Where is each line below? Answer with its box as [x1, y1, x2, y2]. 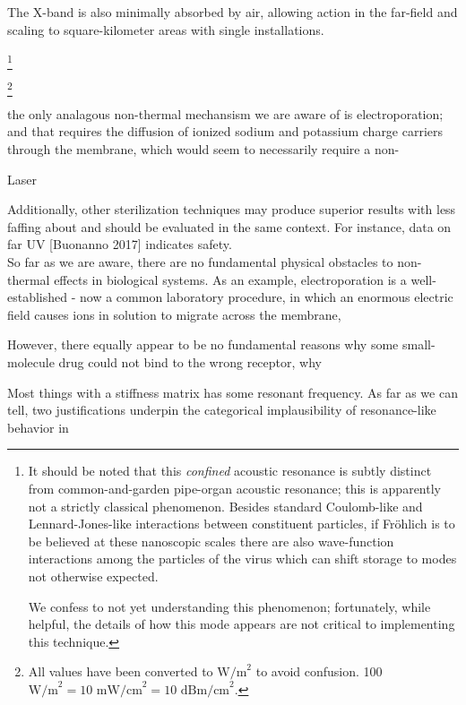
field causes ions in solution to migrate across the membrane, [7, 305, 341, 323]
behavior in [7, 417, 69, 436]
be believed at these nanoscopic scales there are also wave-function [28, 531, 394, 550]
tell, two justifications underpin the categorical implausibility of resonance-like [7, 400, 436, 419]
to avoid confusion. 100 [255, 662, 383, 681]
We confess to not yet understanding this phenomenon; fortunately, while [28, 597, 431, 615]
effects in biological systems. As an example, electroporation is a [54, 270, 407, 288]
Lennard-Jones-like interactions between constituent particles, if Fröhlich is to [28, 514, 455, 533]
